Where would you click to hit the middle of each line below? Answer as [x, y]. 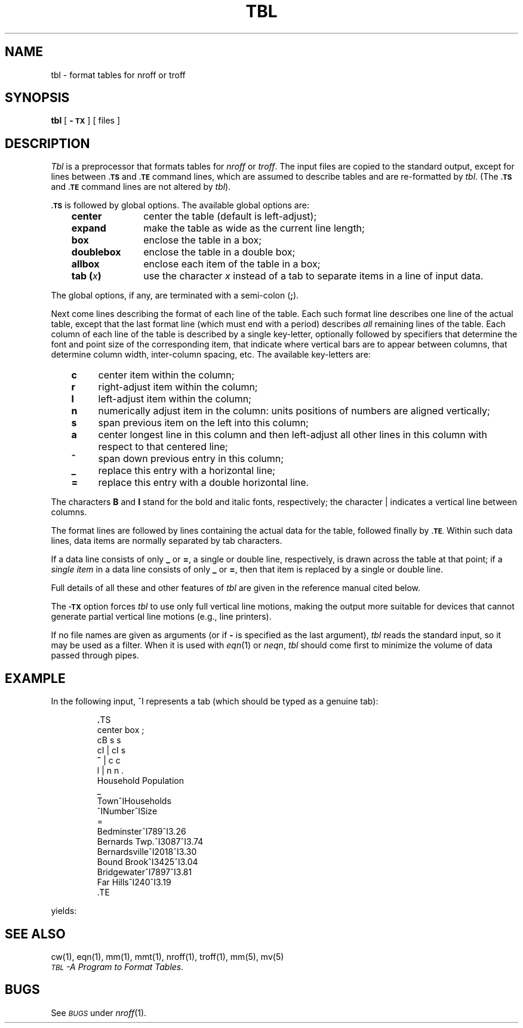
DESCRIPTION [47, 143]
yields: [64, 911]
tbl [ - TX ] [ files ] [86, 121]
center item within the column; [166, 375]
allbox [85, 264]
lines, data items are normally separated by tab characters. [167, 541]
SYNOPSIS [37, 98]
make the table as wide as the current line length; [254, 228]
